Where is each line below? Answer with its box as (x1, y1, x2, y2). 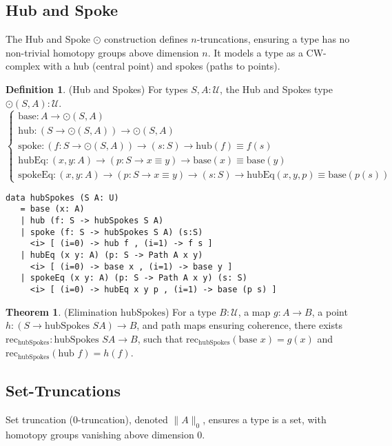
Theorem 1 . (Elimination (6, 304, 118, 318)
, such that (137, 331, 183, 345)
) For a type (165, 304, 216, 318)
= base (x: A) (20, 204, 85, 214)
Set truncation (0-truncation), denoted (6, 412, 168, 427)
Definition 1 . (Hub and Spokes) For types (6, 81, 188, 96)
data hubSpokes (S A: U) (6, 192, 119, 203)
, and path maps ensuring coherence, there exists (136, 318, 342, 332)
